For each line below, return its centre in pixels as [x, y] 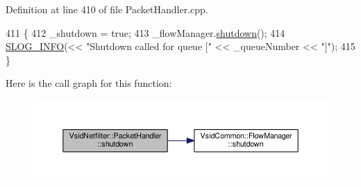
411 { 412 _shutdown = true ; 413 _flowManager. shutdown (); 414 [145, 32]
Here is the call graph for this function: [89, 83]
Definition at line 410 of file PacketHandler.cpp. [107, 9]
